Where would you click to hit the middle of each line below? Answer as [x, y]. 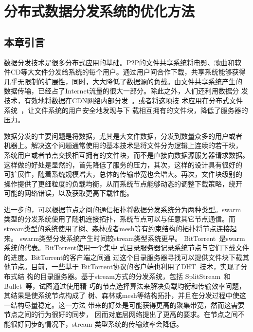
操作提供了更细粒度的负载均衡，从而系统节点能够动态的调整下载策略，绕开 [123, 183]
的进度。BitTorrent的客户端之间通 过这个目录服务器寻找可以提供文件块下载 [123, 257]
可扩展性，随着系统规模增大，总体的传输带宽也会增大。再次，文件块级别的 [123, 174]
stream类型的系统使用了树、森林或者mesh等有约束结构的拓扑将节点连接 [117, 229]
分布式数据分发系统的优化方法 [99, 11]
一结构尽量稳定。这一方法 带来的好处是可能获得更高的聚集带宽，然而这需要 [124, 304]
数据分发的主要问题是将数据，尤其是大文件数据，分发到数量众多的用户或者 [123, 136]
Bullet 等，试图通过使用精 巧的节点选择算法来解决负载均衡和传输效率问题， [125, 286]
